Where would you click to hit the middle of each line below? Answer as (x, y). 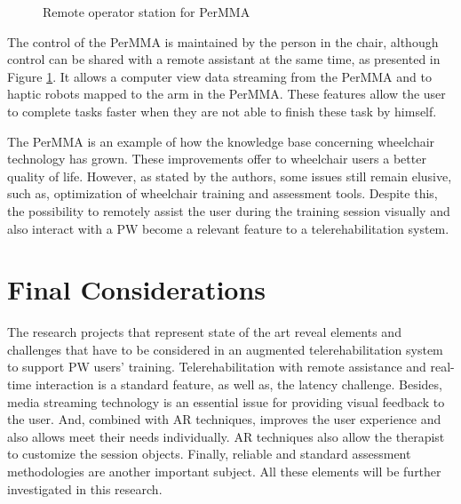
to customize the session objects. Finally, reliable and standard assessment (209, 454)
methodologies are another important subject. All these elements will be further (224, 471)
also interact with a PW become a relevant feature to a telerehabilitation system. (228, 228)
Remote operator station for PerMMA (147, 12)
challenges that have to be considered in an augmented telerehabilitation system (225, 349)
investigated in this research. (85, 488)
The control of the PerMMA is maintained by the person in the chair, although (223, 41)
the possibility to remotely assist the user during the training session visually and (229, 210)
